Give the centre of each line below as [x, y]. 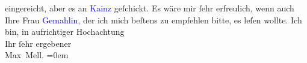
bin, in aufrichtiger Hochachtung [65, 31]
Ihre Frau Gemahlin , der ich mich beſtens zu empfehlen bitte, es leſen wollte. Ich [153, 19]
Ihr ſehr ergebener [38, 43]
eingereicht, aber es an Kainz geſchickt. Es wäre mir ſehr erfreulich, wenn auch [150, 8]
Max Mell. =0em [37, 55]
